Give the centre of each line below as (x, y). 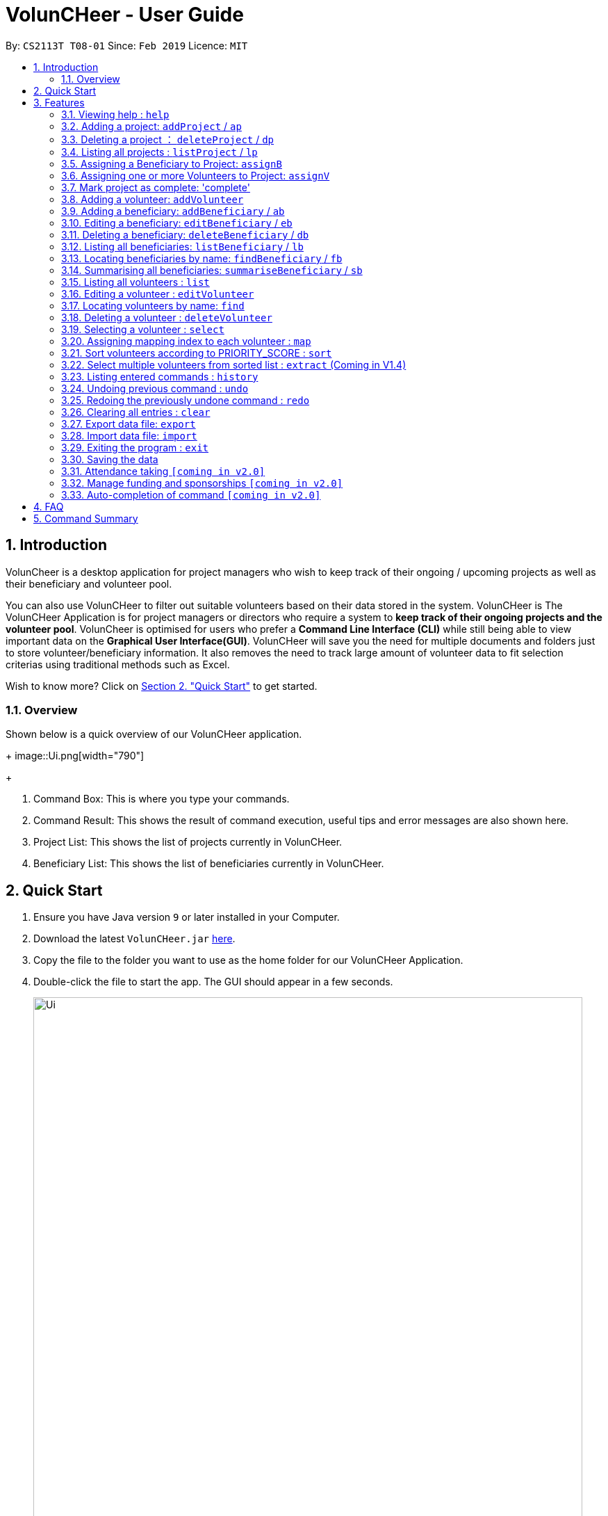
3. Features (59, 102)
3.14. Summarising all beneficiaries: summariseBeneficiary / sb (212, 270)
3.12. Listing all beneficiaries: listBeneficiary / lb (182, 246)
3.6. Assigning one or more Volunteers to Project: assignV (196, 175)
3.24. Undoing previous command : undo (155, 388)
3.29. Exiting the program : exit (135, 447)
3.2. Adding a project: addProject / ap (151, 126)
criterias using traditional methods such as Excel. (118, 664)
